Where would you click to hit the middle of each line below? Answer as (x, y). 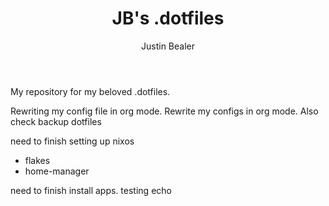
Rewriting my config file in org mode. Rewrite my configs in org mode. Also (164, 111)
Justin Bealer (168, 46)
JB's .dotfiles (168, 18)
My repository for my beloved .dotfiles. (90, 91)
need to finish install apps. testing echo (91, 190)
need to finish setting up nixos (72, 141)
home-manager (57, 171)
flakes (37, 160)
